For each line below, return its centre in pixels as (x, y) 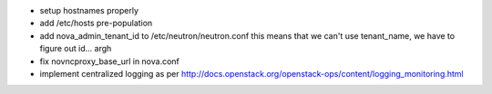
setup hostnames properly (89, 10)
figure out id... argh (76, 49)
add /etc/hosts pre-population (96, 23)
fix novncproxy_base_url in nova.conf (109, 61)
